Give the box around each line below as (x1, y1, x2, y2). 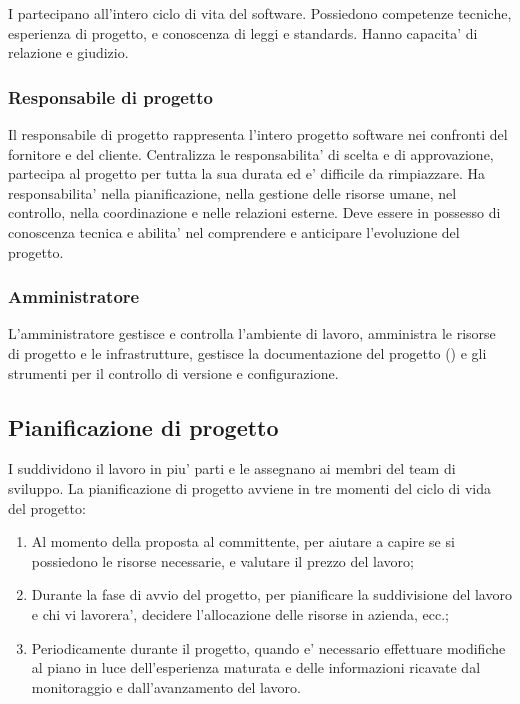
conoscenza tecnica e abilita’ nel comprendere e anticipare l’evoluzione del (8, 221, 460, 242)
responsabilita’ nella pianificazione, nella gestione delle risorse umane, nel (8, 182, 457, 203)
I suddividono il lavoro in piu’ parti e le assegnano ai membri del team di (8, 458, 456, 479)
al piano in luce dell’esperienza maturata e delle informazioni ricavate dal (31, 657, 481, 678)
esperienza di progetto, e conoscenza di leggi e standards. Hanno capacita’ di (8, 22, 478, 43)
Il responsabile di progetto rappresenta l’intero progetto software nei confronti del (8, 124, 508, 144)
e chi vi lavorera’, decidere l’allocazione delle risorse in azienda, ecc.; (31, 603, 449, 624)
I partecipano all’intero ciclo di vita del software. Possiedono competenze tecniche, (8, 3, 512, 23)
